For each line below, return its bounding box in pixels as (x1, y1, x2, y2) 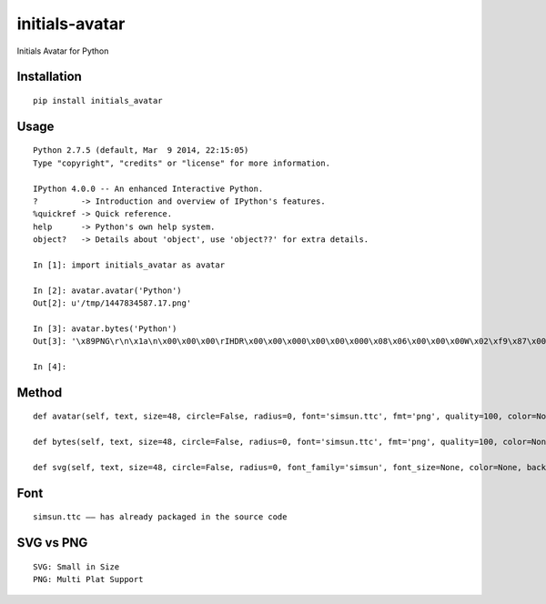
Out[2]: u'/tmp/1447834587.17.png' (33, 298, 192, 308)
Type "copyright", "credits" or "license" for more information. (33, 157, 331, 168)
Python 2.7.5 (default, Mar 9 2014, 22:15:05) (33, 146, 249, 156)
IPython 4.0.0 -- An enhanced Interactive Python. (33, 183, 264, 194)
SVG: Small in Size (33, 561, 120, 572)
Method (16, 385, 63, 400)
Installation (16, 69, 82, 85)
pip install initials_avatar (33, 96, 163, 106)
